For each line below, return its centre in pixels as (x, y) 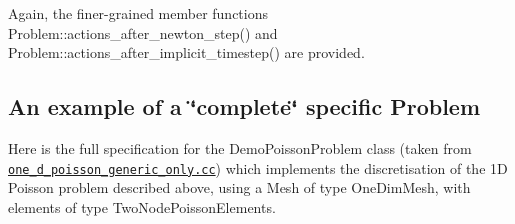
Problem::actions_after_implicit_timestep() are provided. (186, 52)
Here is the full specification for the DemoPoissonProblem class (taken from (240, 147)
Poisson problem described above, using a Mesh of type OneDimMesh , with (239, 187)
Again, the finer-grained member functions (138, 13)
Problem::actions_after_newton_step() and (143, 32)
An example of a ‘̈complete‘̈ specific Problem (244, 106)
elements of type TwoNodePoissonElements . (142, 206)
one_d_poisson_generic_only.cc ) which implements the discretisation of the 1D (258, 167)
